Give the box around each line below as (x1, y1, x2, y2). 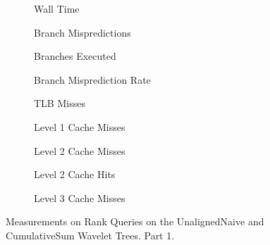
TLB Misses (34, 96, 85, 111)
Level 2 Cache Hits (34, 167, 116, 182)
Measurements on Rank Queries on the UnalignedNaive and (6, 214, 264, 229)
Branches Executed (34, 49, 116, 63)
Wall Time (34, 1, 80, 15)
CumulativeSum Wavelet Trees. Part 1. (6, 227, 175, 242)
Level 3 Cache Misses (34, 190, 125, 205)
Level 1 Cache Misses (34, 119, 125, 134)
